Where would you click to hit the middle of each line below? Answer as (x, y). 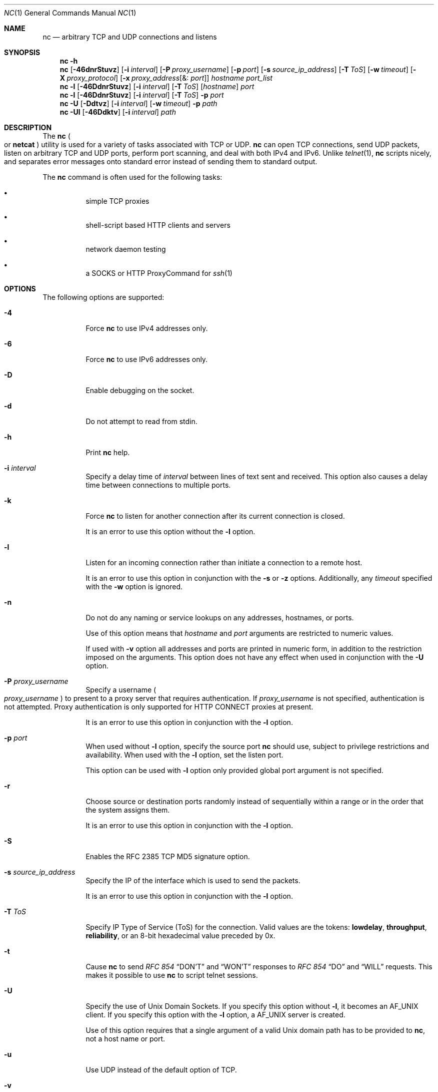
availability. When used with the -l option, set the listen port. (184, 755)
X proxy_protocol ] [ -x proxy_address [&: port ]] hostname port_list (166, 78)
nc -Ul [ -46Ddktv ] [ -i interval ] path (118, 112)
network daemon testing (126, 249)
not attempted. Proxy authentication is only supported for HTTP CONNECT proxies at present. (159, 707)
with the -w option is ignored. (134, 587)
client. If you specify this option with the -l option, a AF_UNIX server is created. (215, 1015)
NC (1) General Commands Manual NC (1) (70, 13)
